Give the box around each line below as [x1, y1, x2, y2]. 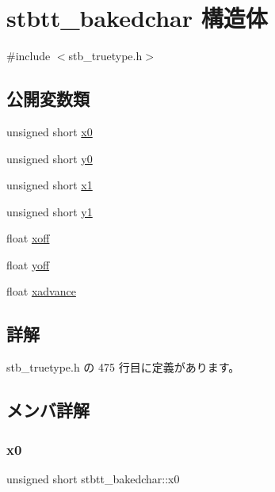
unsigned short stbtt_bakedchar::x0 [6, 470, 180, 486]
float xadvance [6, 283, 76, 299]
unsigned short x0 [6, 123, 93, 139]
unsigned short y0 [6, 150, 93, 166]
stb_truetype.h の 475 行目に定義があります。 [6, 359, 240, 376]
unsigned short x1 [6, 177, 93, 193]
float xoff [6, 230, 50, 246]
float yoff [6, 256, 50, 273]
